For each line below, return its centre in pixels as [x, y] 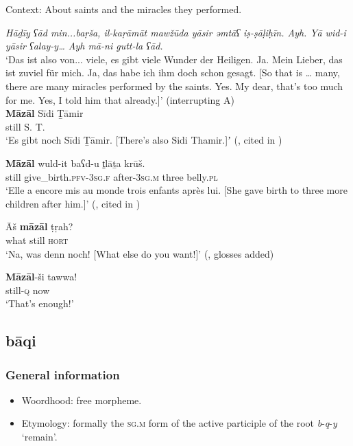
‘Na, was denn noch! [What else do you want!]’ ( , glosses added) [140, 253]
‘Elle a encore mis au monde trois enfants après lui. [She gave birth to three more [176, 190]
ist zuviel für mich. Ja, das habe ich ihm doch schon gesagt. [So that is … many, [173, 73]
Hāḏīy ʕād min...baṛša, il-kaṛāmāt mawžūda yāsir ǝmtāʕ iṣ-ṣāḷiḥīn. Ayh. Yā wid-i [176, 32]
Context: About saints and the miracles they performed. [124, 9]
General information [63, 374]
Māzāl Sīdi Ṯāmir [45, 113]
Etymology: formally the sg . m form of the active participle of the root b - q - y [179, 423]
